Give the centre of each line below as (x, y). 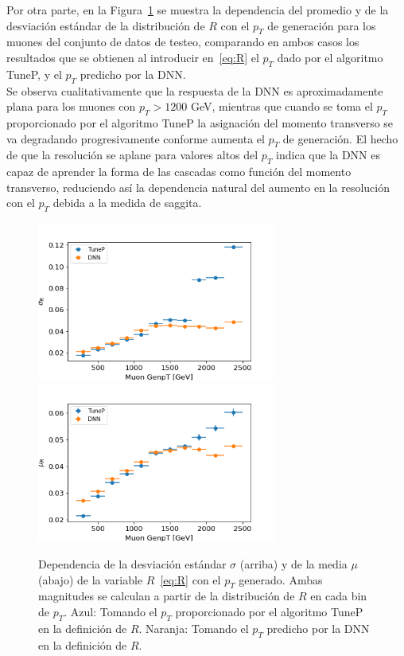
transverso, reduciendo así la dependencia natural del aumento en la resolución (198, 187)
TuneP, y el (34, 74)
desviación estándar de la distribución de (106, 25)
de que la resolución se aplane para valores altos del (132, 155)
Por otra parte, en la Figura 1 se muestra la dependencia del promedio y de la (198, 10)
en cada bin (339, 596)
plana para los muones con (71, 106)
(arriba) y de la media (293, 564)
